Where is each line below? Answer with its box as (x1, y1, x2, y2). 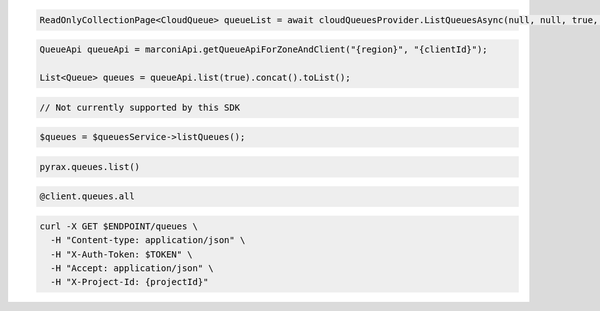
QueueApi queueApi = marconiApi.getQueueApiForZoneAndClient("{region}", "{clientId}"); (39, 44, 489, 55)
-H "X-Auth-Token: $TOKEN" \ (50, 248, 194, 260)
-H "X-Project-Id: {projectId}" (50, 276, 209, 288)
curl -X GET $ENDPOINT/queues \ (39, 220, 199, 232)
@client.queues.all (39, 191, 135, 202)
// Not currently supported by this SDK (39, 101, 240, 113)
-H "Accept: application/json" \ (50, 263, 214, 274)
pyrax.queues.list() (39, 161, 140, 172)
